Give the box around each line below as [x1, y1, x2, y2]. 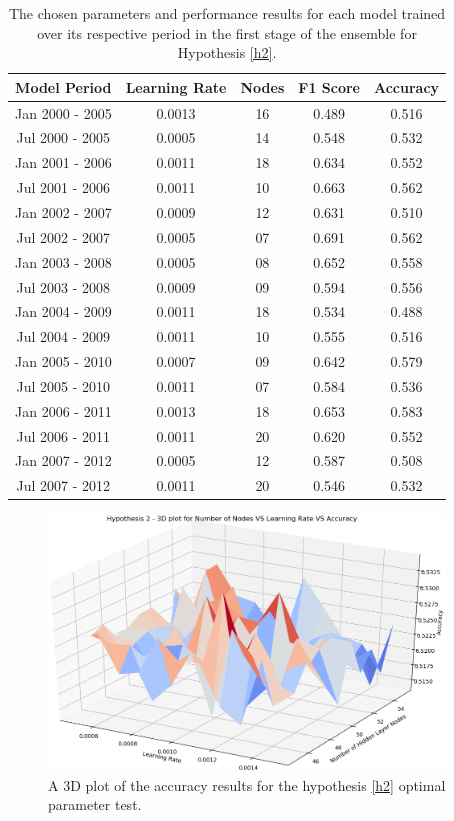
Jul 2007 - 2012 [16, 475, 111, 496]
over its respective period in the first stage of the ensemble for [37, 22, 417, 43]
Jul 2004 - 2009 [16, 326, 111, 347]
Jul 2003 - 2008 [16, 276, 111, 297]
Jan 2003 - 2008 [15, 251, 112, 272]
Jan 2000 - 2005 [15, 102, 112, 123]
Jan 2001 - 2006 [15, 152, 112, 173]
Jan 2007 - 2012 [15, 450, 112, 471]
